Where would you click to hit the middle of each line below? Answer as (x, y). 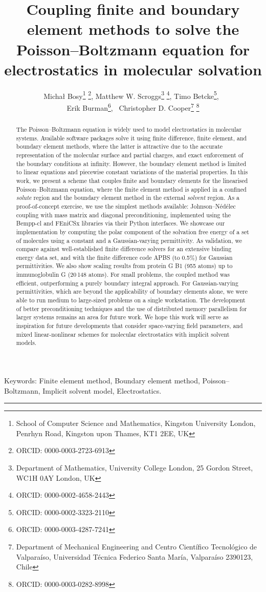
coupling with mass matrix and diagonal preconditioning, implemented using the (123, 215)
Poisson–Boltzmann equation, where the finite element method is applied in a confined (131, 189)
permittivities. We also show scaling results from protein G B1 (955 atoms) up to (124, 266)
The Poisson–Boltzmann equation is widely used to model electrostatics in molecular (129, 129)
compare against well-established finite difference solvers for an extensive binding (124, 249)
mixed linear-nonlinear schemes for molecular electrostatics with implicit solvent (123, 334)
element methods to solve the (133, 29)
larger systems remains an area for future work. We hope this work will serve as (122, 317)
